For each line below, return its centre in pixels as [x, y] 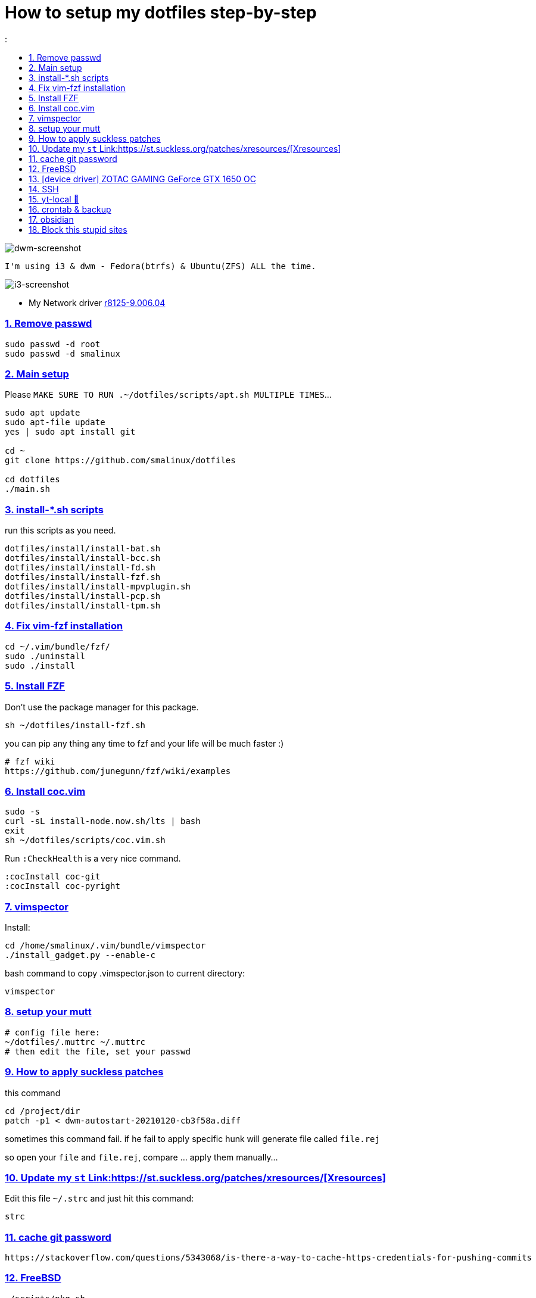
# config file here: [53, 1032]
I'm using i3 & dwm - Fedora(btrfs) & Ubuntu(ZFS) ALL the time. [161, 266]
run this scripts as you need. [60, 530]
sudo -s [23, 812]
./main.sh [27, 489]
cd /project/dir [43, 1111]
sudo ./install [40, 665]
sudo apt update [43, 413]
